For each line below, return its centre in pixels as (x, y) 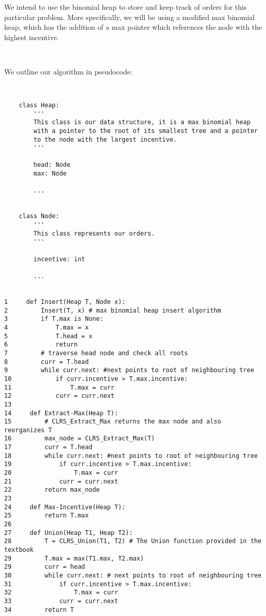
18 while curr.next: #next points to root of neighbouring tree (131, 456)
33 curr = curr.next (61, 601)
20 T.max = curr (61, 473)
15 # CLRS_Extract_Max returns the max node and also (113, 422)
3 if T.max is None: (54, 319)
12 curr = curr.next (59, 396)
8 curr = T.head (46, 362)
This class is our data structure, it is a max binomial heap (142, 122)
